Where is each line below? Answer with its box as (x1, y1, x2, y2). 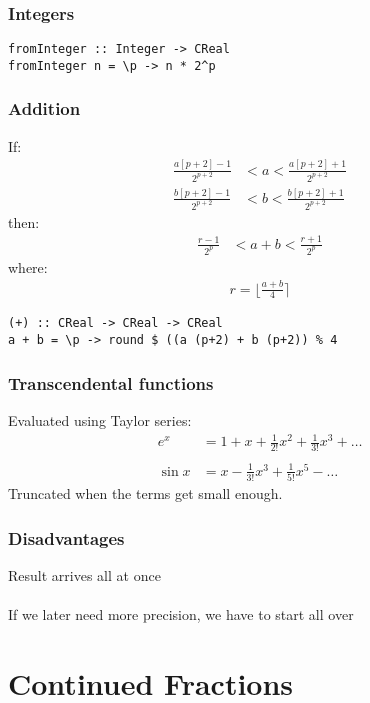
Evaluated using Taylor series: (8, 409, 192, 430)
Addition (8, 96, 81, 121)
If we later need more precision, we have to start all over (8, 604, 354, 625)
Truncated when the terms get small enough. (8, 483, 283, 504)
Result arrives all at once (8, 565, 161, 586)
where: (8, 256, 48, 277)
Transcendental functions (8, 370, 214, 395)
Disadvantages (8, 525, 125, 550)
